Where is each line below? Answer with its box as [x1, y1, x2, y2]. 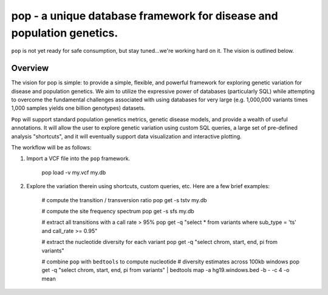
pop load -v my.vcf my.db [41, 169, 106, 176]
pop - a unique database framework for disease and [11, 9, 279, 22]
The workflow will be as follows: [11, 143, 92, 151]
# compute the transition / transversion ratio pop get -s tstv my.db [41, 196, 207, 203]
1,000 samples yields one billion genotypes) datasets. [11, 104, 146, 112]
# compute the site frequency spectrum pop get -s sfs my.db [41, 207, 194, 215]
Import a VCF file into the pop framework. [26, 155, 131, 162]
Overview [11, 63, 49, 73]
